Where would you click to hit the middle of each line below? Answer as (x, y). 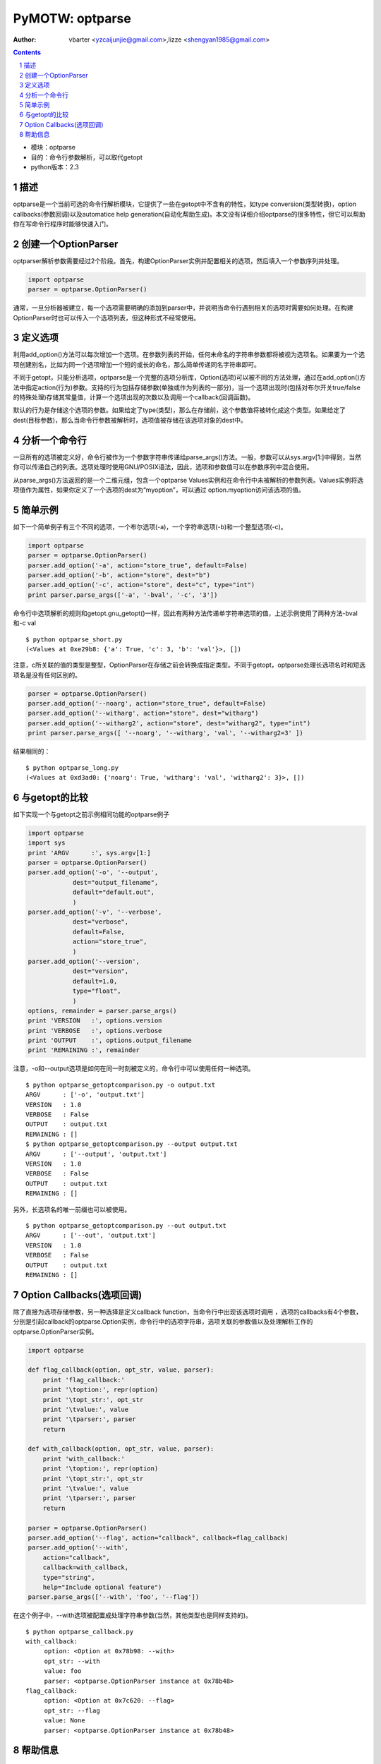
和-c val (25, 623)
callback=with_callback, (86, 1567)
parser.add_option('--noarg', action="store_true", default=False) (147, 703)
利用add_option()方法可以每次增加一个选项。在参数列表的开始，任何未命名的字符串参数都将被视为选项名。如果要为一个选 (189, 355)
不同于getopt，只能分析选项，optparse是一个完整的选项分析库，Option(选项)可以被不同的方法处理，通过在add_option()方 (189, 377)
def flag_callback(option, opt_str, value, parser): (121, 1370)
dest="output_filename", (115, 882)
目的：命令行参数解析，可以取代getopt (86, 157)
